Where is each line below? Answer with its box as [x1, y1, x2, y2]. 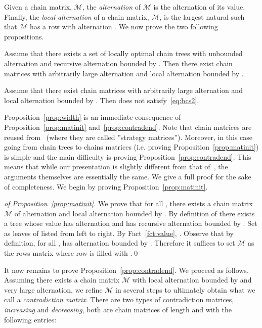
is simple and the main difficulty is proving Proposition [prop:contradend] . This [4, 151, 251, 162]
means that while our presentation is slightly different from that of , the [4, 161, 228, 172]
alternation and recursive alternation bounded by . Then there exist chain [4, 58, 233, 68]
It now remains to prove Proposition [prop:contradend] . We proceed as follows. [4, 264, 249, 275]
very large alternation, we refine [4, 284, 103, 295]
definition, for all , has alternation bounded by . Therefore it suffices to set [4, 238, 235, 248]
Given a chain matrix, [4, 2, 72, 12]
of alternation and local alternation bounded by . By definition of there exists [14, 208, 255, 218]
